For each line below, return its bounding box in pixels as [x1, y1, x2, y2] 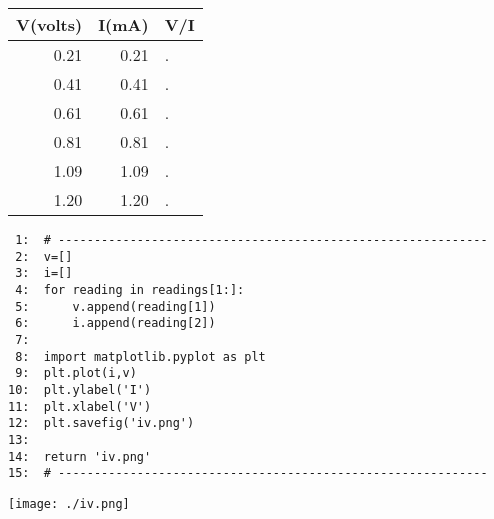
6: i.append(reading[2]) [15, 316, 216, 331]
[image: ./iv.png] [8, 496, 130, 511]
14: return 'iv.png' [8, 449, 152, 464]
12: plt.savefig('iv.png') [8, 416, 195, 431]
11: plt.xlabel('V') [8, 399, 152, 414]
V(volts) [16, 13, 83, 36]
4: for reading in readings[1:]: [15, 282, 245, 297]
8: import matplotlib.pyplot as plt [15, 349, 266, 364]
